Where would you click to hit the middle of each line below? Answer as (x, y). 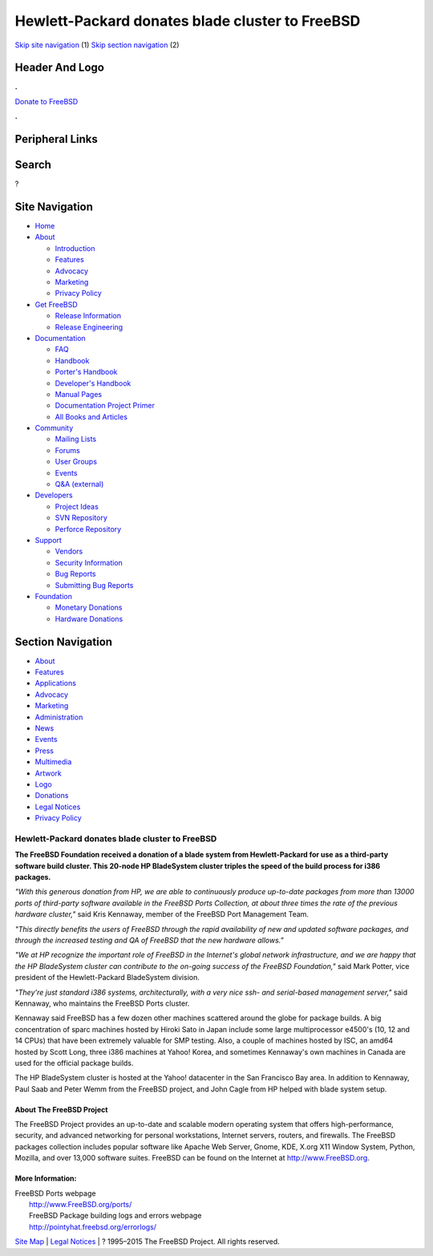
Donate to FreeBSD (47, 101)
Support (48, 540)
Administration (59, 717)
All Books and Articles (91, 416)
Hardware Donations (89, 618)
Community (54, 428)
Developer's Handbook (93, 383)
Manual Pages (79, 394)
